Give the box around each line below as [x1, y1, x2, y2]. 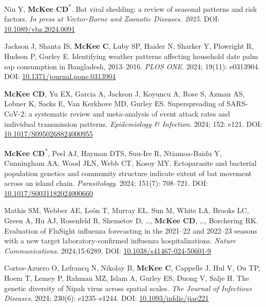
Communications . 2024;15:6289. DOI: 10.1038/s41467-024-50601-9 [4, 245, 211, 256]
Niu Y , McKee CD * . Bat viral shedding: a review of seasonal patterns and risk [4, 2, 257, 14]
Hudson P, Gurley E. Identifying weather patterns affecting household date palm [4, 51, 258, 62]
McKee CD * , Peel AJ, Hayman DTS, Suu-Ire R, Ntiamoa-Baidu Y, [4, 146, 222, 158]
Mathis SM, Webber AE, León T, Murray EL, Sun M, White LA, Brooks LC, [4, 205, 249, 216]
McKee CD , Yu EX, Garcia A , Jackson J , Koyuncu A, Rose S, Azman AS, [4, 88, 245, 99]
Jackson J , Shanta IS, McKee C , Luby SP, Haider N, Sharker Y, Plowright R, [4, 41, 254, 51]
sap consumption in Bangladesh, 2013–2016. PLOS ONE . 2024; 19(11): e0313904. [4, 61, 260, 71]
